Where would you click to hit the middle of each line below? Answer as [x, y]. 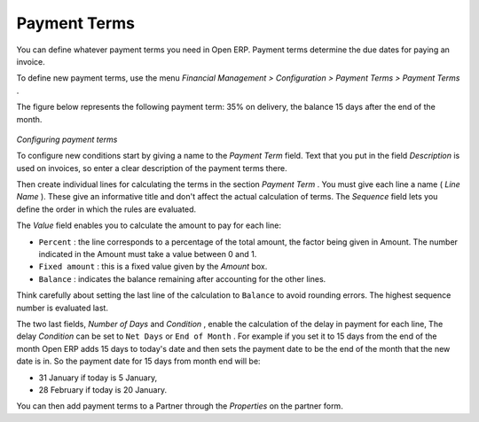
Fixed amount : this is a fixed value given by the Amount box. [153, 267]
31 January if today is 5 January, [98, 378]
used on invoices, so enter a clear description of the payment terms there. [152, 168]
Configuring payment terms [67, 139]
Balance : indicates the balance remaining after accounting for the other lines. [182, 278]
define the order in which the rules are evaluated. [106, 209]
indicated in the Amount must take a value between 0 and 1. [148, 254]
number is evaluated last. [62, 308]
